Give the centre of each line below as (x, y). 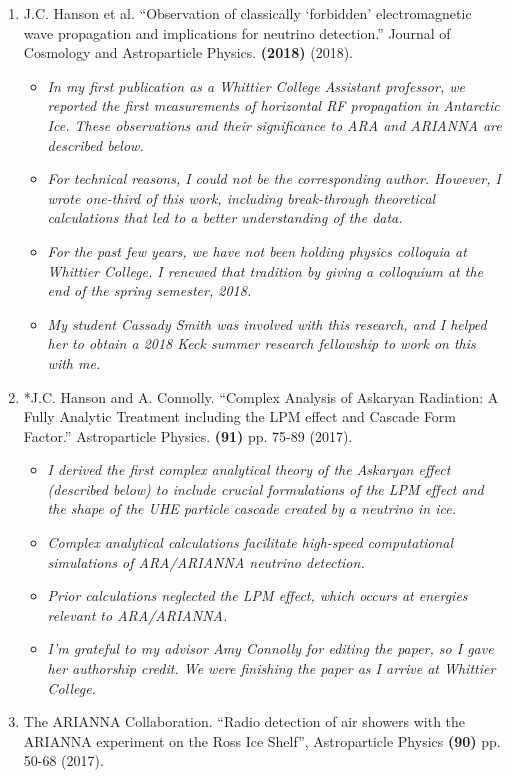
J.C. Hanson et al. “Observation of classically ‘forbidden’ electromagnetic (247, 13)
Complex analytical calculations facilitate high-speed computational (250, 542)
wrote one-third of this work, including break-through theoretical (241, 197)
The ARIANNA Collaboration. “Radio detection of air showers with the (244, 721)
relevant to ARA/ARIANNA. (137, 614)
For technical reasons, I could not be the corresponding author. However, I (274, 178)
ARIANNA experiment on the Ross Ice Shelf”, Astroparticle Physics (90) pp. (262, 740)
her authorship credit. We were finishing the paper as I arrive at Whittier (271, 668)
